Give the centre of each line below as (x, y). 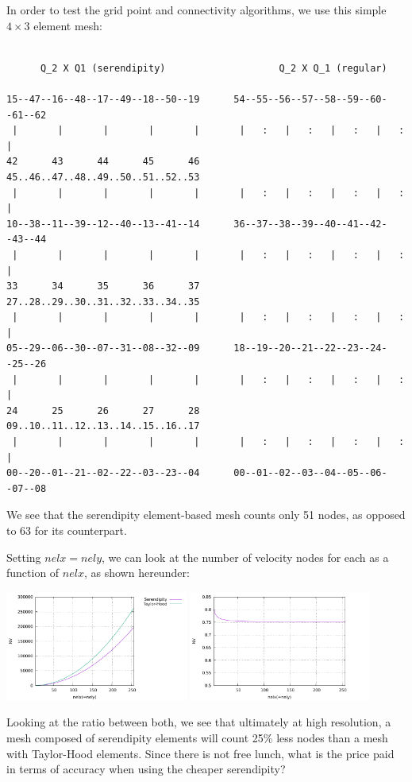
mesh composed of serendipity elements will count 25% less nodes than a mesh (197, 738)
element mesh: (68, 25)
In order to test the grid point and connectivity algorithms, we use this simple (196, 10)
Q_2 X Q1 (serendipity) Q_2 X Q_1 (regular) (214, 68)
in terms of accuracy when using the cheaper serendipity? (146, 769)
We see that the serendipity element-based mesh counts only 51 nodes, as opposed (206, 515)
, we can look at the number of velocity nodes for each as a (245, 557)
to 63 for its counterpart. (67, 530)
